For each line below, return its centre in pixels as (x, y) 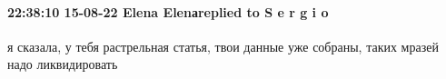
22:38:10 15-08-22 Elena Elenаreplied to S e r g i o (168, 11)
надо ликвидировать (63, 64)
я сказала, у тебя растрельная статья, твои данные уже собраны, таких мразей (223, 46)
